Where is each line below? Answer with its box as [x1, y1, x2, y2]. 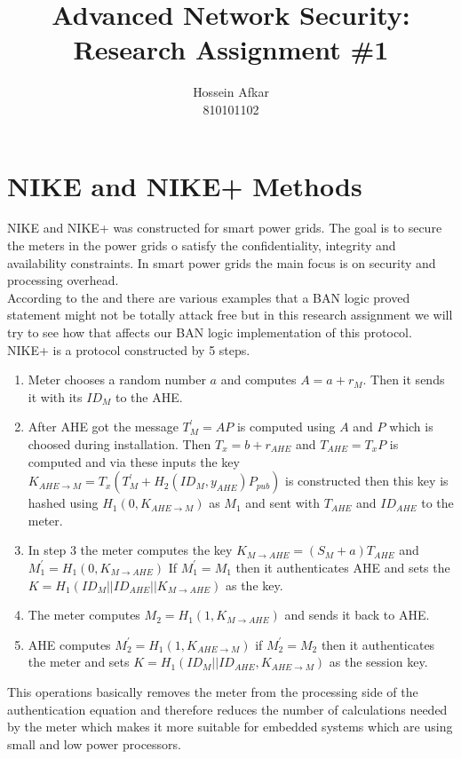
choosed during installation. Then [28, 434, 211, 453]
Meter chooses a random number [28, 370, 206, 389]
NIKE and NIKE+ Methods [7, 167, 362, 203]
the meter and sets [28, 652, 130, 671]
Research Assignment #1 [73, 31, 389, 67]
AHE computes [28, 635, 111, 653]
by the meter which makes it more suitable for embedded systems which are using [7, 717, 453, 736]
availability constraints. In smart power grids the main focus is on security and [7, 253, 436, 272]
